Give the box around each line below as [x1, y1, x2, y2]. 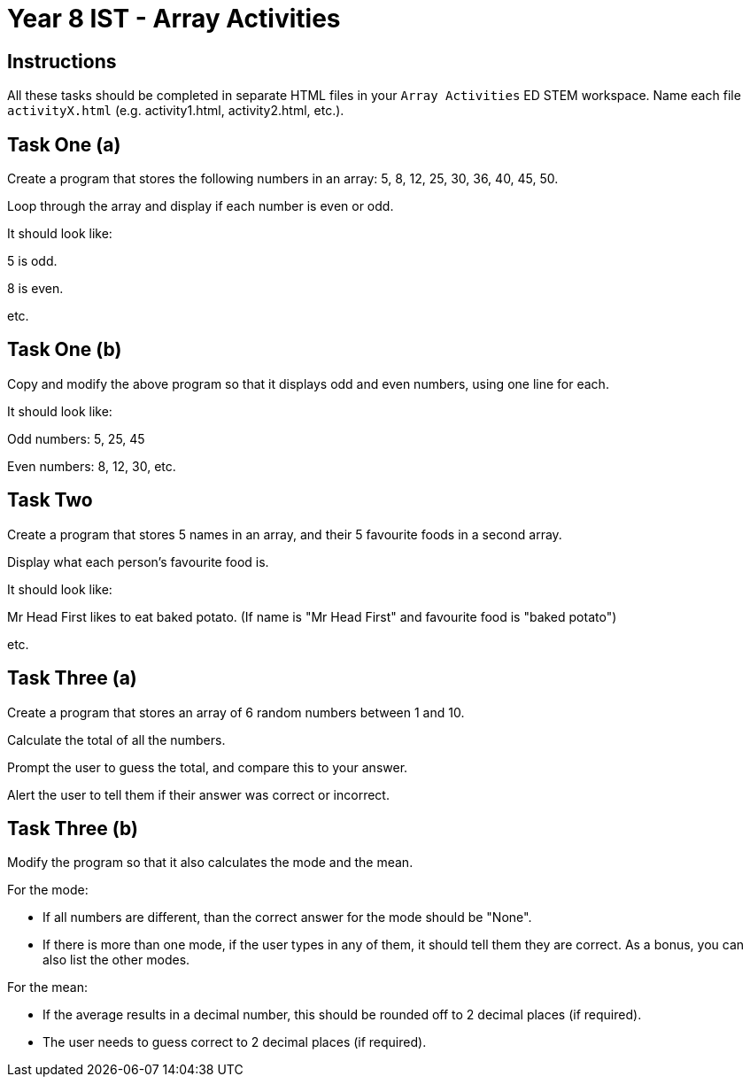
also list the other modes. [43, 952, 190, 968]
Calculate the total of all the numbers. [7, 732, 226, 747]
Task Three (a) [7, 667, 137, 690]
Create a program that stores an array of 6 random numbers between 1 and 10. [7, 704, 465, 720]
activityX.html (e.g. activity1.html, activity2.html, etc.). [7, 103, 344, 119]
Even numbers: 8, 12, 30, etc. [7, 458, 176, 474]
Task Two [7, 489, 93, 512]
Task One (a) [7, 133, 121, 156]
